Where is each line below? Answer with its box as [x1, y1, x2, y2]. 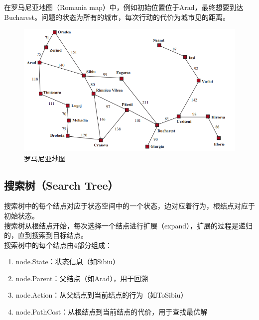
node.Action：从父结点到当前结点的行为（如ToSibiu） [15, 290, 188, 300]
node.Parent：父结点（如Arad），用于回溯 [15, 273, 148, 283]
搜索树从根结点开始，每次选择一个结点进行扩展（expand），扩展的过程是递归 [4, 220, 253, 230]
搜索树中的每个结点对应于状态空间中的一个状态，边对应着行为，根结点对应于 [4, 201, 255, 211]
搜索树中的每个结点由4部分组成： [4, 239, 112, 250]
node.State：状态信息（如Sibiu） [15, 256, 120, 267]
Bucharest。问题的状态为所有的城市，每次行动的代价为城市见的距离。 [4, 11, 230, 22]
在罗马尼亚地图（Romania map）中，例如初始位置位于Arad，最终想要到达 [4, 2, 244, 12]
